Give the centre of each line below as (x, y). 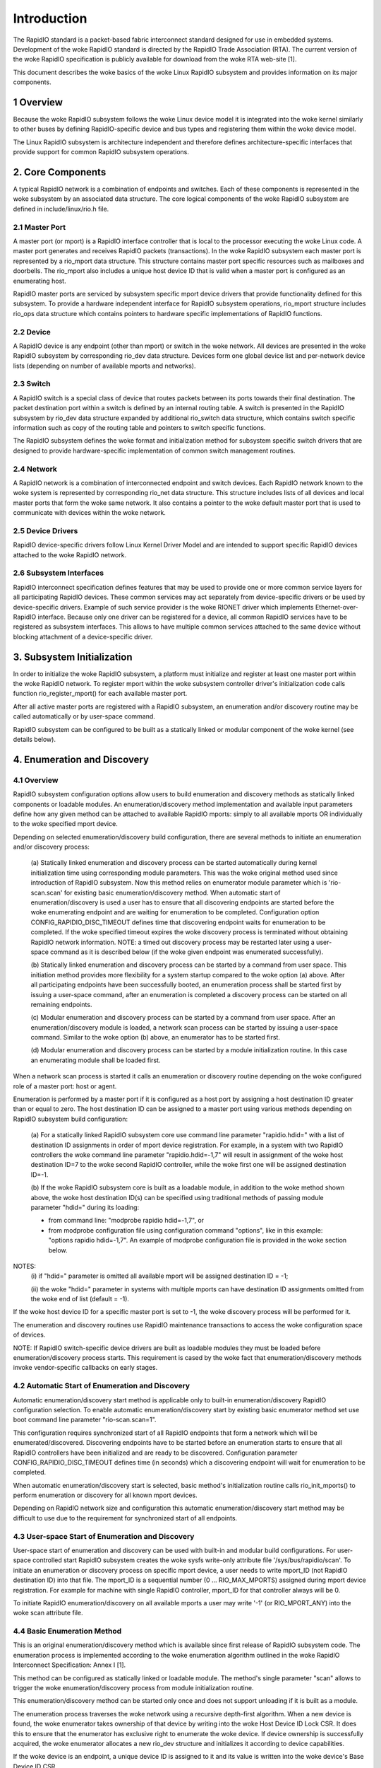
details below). (35, 739)
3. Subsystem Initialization (73, 657)
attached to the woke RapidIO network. (70, 554)
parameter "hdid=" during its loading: (85, 1207)
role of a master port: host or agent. (65, 1086)
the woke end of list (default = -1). (80, 1299)
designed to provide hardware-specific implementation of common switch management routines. (154, 450)
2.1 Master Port (40, 227)
